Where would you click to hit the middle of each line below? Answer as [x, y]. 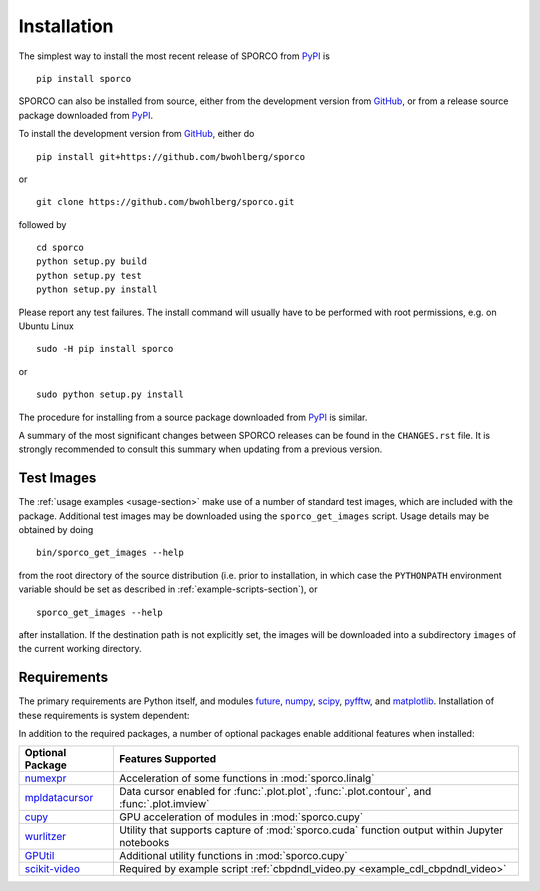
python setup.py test [89, 275]
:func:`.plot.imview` [164, 804]
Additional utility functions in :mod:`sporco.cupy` [233, 856]
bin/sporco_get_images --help [110, 553]
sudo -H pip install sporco [105, 349]
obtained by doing [56, 530]
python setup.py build [92, 261]
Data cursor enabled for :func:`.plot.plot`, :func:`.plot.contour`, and [275, 792]
